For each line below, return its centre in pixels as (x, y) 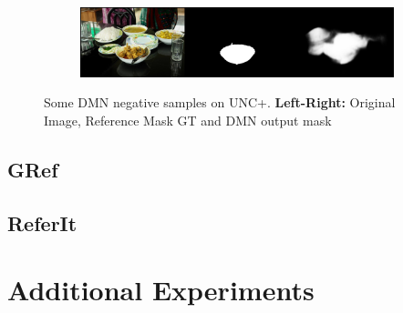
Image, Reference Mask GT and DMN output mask (188, 120)
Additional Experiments (161, 290)
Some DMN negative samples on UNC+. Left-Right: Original (220, 102)
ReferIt (42, 222)
